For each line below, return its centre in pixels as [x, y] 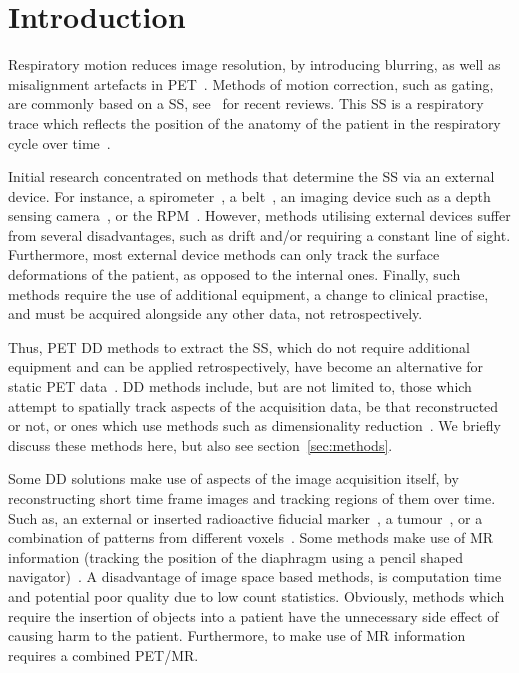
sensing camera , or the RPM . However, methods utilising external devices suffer [259, 215]
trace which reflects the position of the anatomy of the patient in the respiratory [254, 122]
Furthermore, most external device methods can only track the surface [224, 254]
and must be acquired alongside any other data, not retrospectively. [215, 313]
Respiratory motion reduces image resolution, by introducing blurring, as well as [254, 64]
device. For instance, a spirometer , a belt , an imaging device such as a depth [249, 195]
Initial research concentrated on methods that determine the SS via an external [251, 176]
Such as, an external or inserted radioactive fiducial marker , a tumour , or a [245, 517]
